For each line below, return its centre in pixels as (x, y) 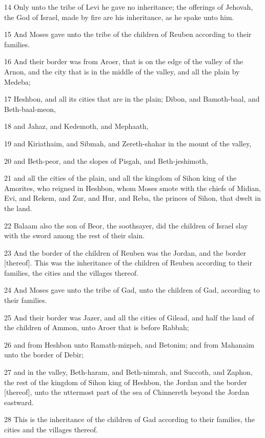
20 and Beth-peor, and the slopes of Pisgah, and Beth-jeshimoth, (106, 160)
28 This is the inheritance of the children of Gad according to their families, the (129, 419)
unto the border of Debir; (44, 355)
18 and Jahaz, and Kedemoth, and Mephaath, (76, 126)
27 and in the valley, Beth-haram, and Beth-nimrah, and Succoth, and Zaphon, (128, 372)
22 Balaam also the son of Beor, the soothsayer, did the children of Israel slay (126, 225)
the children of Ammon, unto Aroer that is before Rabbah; (97, 327)
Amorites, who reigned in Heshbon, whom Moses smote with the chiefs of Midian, (133, 188)
